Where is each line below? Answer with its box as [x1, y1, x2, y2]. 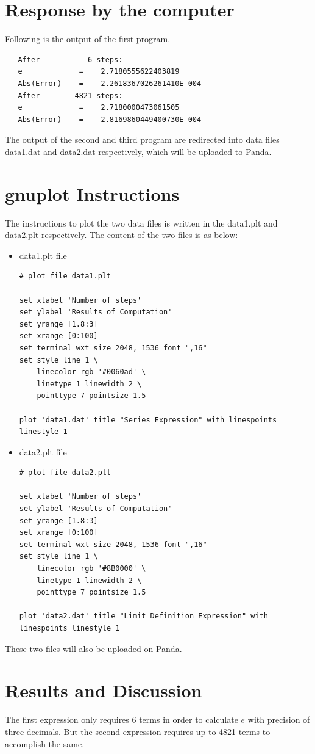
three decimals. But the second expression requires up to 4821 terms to [5, 725, 271, 738]
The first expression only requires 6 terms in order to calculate [5, 713, 238, 726]
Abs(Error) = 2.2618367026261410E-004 [18, 79, 202, 88]
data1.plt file [19, 248, 67, 261]
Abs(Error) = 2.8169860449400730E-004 [18, 115, 202, 124]
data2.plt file [19, 445, 67, 458]
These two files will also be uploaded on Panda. [5, 642, 182, 654]
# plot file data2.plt [19, 468, 111, 477]
